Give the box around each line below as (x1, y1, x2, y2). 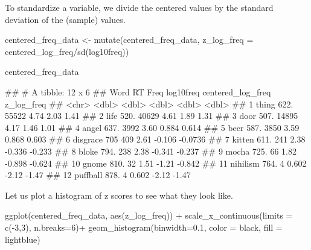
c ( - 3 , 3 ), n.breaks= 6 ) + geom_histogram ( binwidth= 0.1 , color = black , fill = (5, 220, 283, 233)
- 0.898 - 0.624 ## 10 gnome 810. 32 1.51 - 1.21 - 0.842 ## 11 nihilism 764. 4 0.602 (5, 156, 307, 169)
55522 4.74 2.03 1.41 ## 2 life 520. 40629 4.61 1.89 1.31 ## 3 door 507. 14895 (5, 109, 298, 122)
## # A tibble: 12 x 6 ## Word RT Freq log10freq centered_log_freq (5, 85, 271, 98)
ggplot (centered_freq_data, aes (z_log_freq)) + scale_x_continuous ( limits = (5, 209, 293, 222)
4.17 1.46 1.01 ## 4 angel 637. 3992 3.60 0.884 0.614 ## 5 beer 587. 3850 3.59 (5, 121, 300, 133)
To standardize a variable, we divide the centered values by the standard (5, 1, 274, 13)
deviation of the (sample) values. (5, 13, 126, 25)
